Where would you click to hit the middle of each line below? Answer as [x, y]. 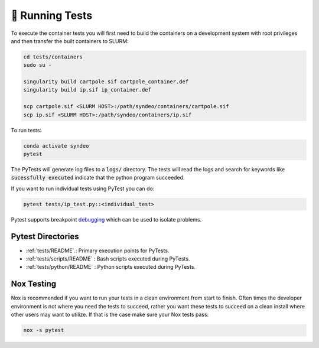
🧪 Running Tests [52, 15]
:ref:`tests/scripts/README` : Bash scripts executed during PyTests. [108, 259]
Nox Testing [33, 284]
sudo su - [38, 65]
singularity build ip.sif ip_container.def [87, 90]
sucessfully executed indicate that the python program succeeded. [98, 178]
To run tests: [26, 130]
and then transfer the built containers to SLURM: [70, 41]
